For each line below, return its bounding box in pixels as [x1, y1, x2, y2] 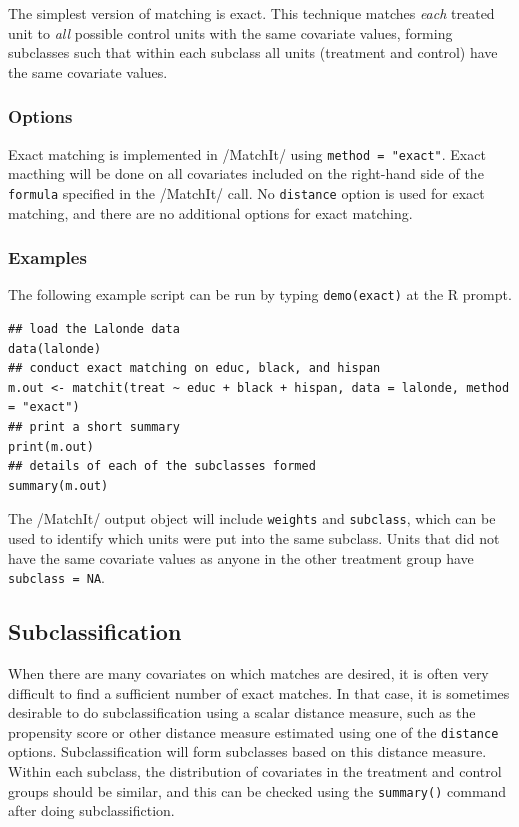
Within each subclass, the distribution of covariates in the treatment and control [8, 761, 502, 782]
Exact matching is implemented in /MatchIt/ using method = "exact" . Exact [8, 143, 486, 164]
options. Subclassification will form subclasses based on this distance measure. [8, 741, 487, 762]
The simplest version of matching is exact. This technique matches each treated [8, 3, 495, 23]
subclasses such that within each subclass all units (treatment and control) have [8, 42, 498, 63]
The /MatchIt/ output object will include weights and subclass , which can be [8, 508, 496, 529]
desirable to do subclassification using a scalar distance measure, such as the [8, 702, 476, 723]
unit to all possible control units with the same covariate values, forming [8, 22, 453, 43]
